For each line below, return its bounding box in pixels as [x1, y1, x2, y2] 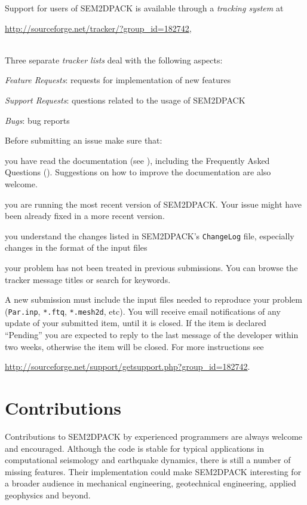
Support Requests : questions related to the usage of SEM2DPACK [5, 93, 245, 106]
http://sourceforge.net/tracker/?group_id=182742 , [5, 22, 192, 34]
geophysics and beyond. [5, 488, 91, 501]
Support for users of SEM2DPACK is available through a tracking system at [5, 2, 284, 14]
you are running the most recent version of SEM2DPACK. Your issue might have [5, 197, 302, 210]
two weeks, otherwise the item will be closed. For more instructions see [5, 340, 264, 352]
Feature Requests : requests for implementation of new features [5, 74, 231, 86]
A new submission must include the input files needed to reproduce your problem [5, 293, 302, 306]
